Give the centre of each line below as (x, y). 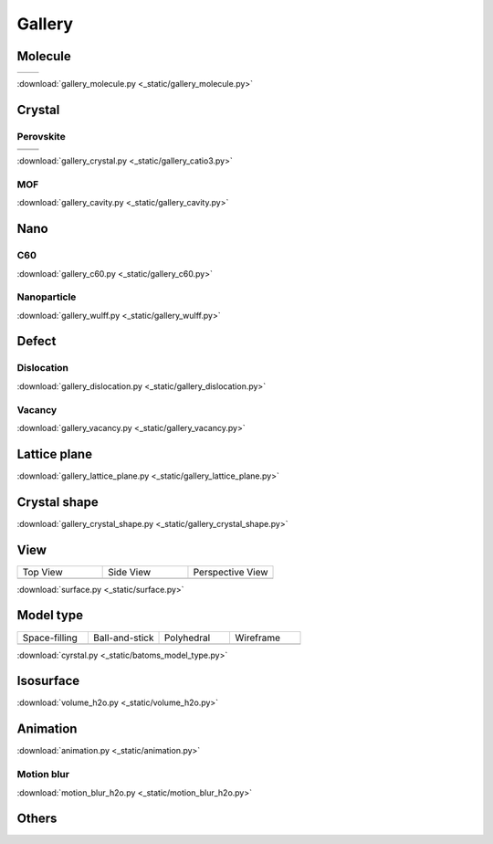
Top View (42, 572)
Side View (130, 572)
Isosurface (48, 681)
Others (37, 819)
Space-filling (50, 638)
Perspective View (231, 572)
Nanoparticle (47, 297)
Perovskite (41, 136)
